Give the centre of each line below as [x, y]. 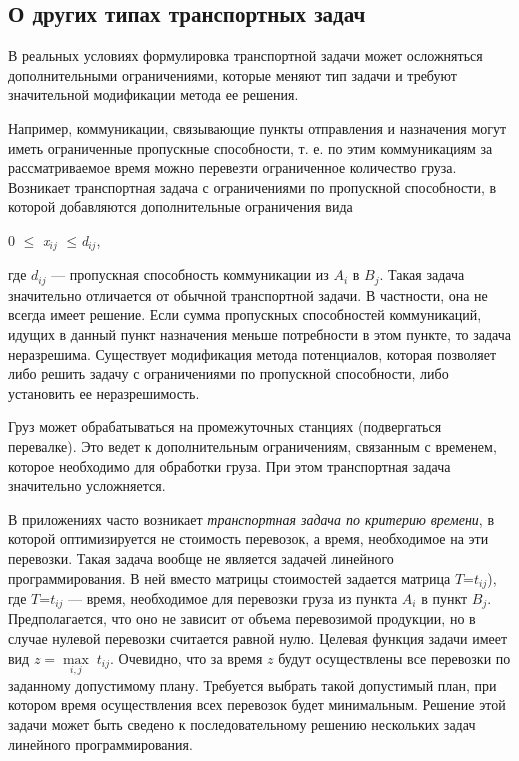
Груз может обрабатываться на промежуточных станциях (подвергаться [225, 426]
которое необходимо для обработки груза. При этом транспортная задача [229, 465]
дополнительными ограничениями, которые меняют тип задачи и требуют [232, 74]
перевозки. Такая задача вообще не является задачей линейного [201, 557]
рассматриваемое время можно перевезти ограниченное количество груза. [232, 167]
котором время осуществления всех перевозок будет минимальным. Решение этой [257, 704]
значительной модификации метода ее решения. [153, 94]
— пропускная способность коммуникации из [190, 274]
